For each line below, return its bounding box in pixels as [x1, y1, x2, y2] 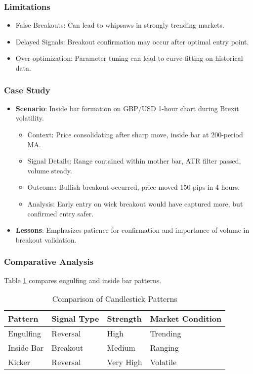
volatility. [15, 113, 44, 123]
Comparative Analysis [4, 255, 94, 268]
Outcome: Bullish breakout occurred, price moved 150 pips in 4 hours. [27, 182, 240, 192]
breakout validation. [15, 234, 77, 245]
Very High [107, 356, 142, 368]
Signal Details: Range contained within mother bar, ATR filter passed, [27, 156, 241, 166]
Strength [107, 313, 142, 325]
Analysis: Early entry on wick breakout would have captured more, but [27, 198, 243, 208]
